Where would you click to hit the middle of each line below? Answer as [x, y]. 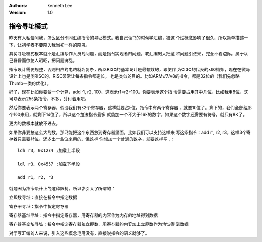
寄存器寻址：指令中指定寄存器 [39, 206]
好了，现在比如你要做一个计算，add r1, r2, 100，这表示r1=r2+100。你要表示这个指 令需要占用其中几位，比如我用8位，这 [129, 92]
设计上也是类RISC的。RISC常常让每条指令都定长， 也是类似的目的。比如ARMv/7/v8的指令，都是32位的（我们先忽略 [124, 76]
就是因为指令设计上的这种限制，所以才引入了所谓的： [62, 188]
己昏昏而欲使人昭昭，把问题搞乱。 [43, 60]
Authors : [18, 6]
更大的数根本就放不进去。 [34, 123]
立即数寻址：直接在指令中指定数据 [43, 197]
